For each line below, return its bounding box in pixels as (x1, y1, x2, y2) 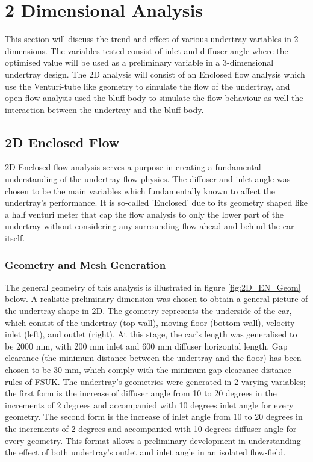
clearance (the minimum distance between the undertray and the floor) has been (5, 351, 302, 364)
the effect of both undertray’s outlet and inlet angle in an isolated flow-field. (5, 446, 286, 458)
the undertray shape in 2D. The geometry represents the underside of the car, (5, 304, 292, 317)
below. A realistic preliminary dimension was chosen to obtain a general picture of (5, 292, 308, 305)
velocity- (266, 316, 298, 328)
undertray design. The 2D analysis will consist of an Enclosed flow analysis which (5, 67, 305, 80)
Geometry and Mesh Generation (5, 257, 166, 272)
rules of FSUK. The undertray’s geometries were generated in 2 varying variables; (5, 375, 306, 387)
